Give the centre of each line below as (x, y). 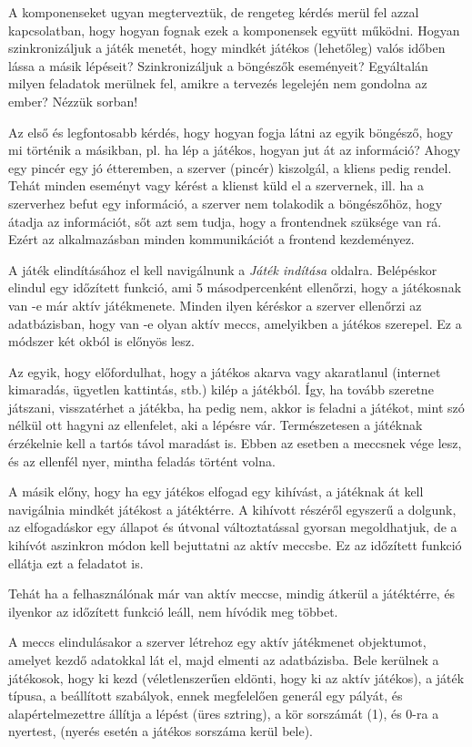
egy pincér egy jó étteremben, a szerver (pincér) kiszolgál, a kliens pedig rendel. (230, 167)
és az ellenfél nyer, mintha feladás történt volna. (142, 460)
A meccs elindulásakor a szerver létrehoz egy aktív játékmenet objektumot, (217, 642)
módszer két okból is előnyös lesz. (101, 341)
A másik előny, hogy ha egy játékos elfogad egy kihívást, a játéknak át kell (216, 491)
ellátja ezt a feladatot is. (76, 563)
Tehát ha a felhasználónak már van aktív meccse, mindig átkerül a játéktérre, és (232, 594)
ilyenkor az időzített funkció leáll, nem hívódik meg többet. (173, 611)
